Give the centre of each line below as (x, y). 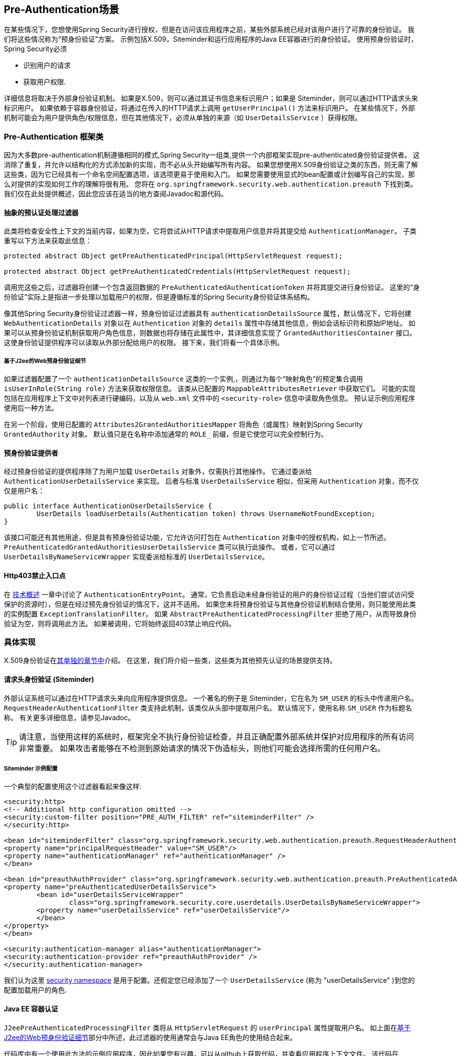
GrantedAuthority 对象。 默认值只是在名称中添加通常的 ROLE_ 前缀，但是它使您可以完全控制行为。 (166, 434)
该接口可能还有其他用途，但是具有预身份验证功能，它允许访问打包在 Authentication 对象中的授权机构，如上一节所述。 (197, 537)
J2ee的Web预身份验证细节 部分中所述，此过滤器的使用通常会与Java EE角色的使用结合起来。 (150, 1037)
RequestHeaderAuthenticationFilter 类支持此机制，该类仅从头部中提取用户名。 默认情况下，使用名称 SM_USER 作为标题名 (208, 708)
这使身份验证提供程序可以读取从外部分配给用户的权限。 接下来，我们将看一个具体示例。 (144, 343)
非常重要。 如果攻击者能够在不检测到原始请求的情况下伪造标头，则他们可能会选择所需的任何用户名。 (202, 748)
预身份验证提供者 (31, 453)
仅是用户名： (24, 491)
